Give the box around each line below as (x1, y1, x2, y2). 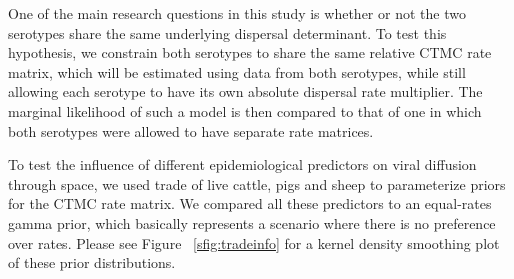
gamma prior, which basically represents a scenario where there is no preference (8, 212, 496, 233)
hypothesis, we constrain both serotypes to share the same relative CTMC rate (8, 42, 492, 63)
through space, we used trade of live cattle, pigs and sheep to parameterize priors (8, 173, 506, 194)
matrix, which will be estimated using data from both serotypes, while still (8, 61, 466, 82)
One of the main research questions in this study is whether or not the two (8, 3, 466, 23)
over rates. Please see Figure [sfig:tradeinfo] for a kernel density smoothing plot (8, 232, 500, 253)
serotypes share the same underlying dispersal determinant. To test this (8, 22, 447, 43)
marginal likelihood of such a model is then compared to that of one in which (8, 100, 482, 121)
